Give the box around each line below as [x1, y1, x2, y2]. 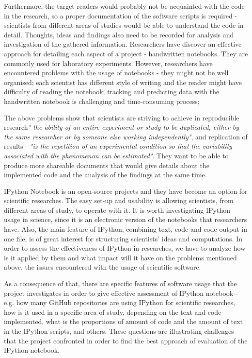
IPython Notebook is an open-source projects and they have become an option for [4, 186, 248, 196]
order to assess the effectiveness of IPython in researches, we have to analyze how [4, 243, 246, 253]
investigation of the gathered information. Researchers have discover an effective [4, 39, 242, 49]
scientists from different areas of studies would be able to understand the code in [4, 20, 244, 30]
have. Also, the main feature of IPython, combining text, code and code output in [4, 224, 248, 234]
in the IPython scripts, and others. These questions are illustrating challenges [4, 326, 234, 336]
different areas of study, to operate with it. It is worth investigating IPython [4, 205, 230, 215]
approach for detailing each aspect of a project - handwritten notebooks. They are [4, 48, 248, 58]
